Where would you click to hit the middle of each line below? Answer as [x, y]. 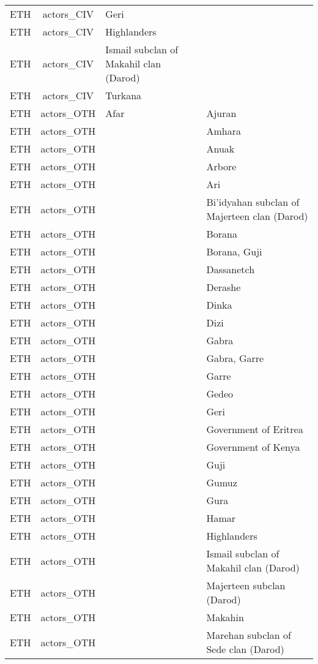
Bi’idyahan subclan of [253, 202]
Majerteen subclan [246, 585]
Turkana [124, 95]
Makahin [225, 617]
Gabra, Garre [235, 358]
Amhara [224, 131]
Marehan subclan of [249, 635]
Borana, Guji [234, 251]
